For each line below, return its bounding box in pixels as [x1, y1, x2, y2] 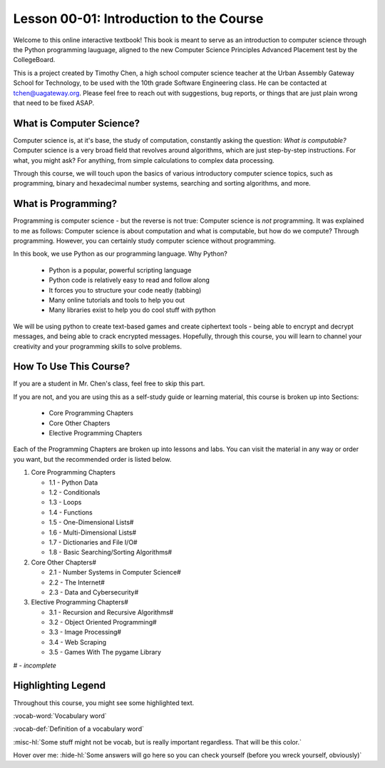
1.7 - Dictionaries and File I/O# [48, 537, 138, 546]
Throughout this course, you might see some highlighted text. [13, 698, 195, 707]
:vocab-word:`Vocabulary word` [13, 711, 107, 720]
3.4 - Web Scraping [48, 637, 107, 646]
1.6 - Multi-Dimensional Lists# [48, 528, 137, 537]
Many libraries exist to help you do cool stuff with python [48, 305, 216, 314]
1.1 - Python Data [48, 478, 98, 487]
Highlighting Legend [13, 679, 106, 692]
